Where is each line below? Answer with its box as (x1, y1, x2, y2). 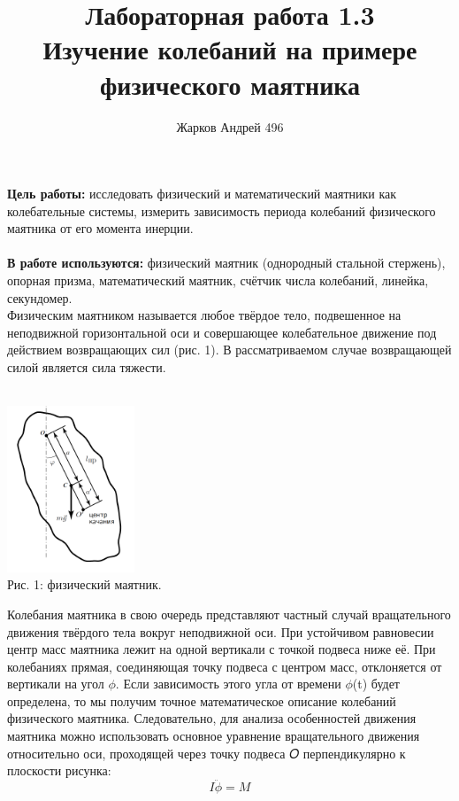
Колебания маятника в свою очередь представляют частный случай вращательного (7, 604, 451, 623)
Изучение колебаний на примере (42, 31, 417, 67)
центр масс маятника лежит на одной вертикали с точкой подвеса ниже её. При (7, 640, 436, 658)
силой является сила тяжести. (7, 358, 166, 377)
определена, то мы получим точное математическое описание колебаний (7, 691, 396, 710)
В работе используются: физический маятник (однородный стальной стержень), (7, 253, 446, 272)
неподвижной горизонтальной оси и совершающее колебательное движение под (7, 323, 437, 341)
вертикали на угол (7, 674, 104, 693)
